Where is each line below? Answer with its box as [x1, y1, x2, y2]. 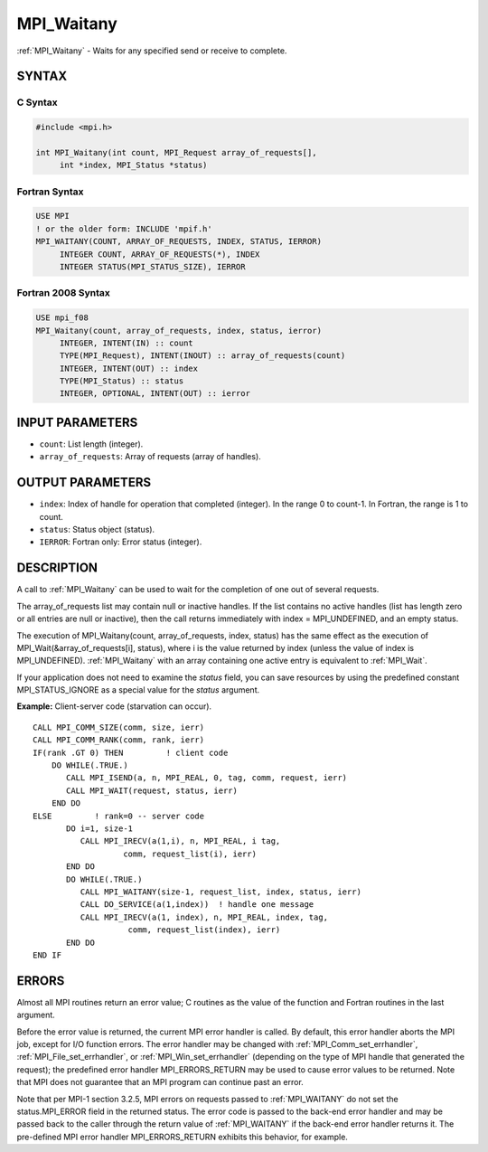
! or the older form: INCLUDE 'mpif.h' [35, 223, 212, 234]
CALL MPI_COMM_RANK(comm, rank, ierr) [33, 735, 205, 745]
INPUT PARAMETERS [16, 414, 138, 430]
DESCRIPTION [16, 561, 99, 576]
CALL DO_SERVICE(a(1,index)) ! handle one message [80, 900, 314, 910]
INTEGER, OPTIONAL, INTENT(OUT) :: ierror [59, 389, 250, 399]
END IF [33, 949, 62, 960]
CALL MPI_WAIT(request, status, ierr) [66, 785, 239, 796]
